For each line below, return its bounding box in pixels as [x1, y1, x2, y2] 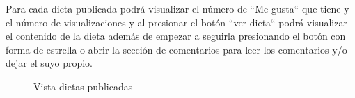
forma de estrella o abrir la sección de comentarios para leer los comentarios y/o [6, 42, 347, 56]
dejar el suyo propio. [6, 56, 93, 70]
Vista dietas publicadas [33, 79, 133, 93]
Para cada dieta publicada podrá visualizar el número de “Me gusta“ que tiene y [6, 1, 349, 15]
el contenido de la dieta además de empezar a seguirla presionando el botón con [6, 28, 346, 43]
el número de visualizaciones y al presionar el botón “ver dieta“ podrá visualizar [6, 15, 347, 29]
